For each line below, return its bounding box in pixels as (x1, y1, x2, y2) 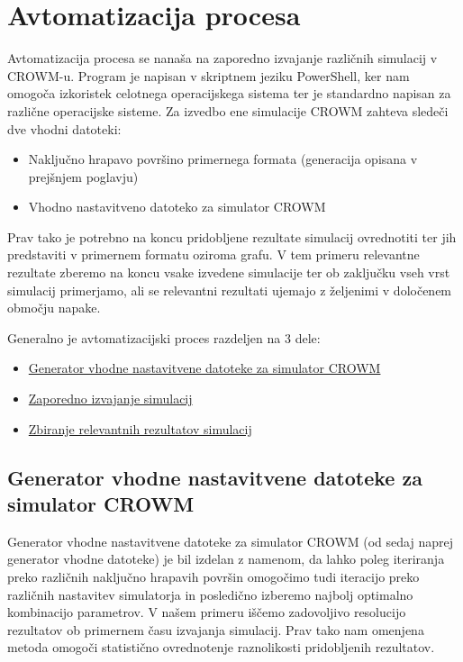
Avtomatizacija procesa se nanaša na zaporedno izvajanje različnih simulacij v (7, 49, 438, 68)
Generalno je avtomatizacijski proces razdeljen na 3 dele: (7, 328, 321, 347)
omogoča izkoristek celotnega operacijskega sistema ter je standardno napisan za (7, 84, 451, 103)
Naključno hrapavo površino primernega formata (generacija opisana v (28, 150, 418, 168)
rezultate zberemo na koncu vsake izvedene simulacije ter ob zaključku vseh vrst (7, 263, 450, 282)
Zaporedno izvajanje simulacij (28, 389, 193, 408)
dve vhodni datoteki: (7, 119, 122, 138)
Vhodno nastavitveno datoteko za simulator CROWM (28, 197, 326, 216)
